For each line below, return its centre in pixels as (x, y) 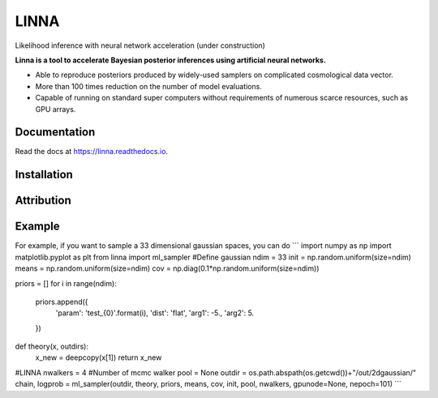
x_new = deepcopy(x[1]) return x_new (99, 357)
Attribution (43, 201)
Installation (44, 175)
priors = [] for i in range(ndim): (66, 283)
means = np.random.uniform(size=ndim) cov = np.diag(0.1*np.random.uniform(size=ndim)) (167, 268)
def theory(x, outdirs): (52, 347)
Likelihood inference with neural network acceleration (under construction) (140, 45)
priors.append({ (62, 302)
